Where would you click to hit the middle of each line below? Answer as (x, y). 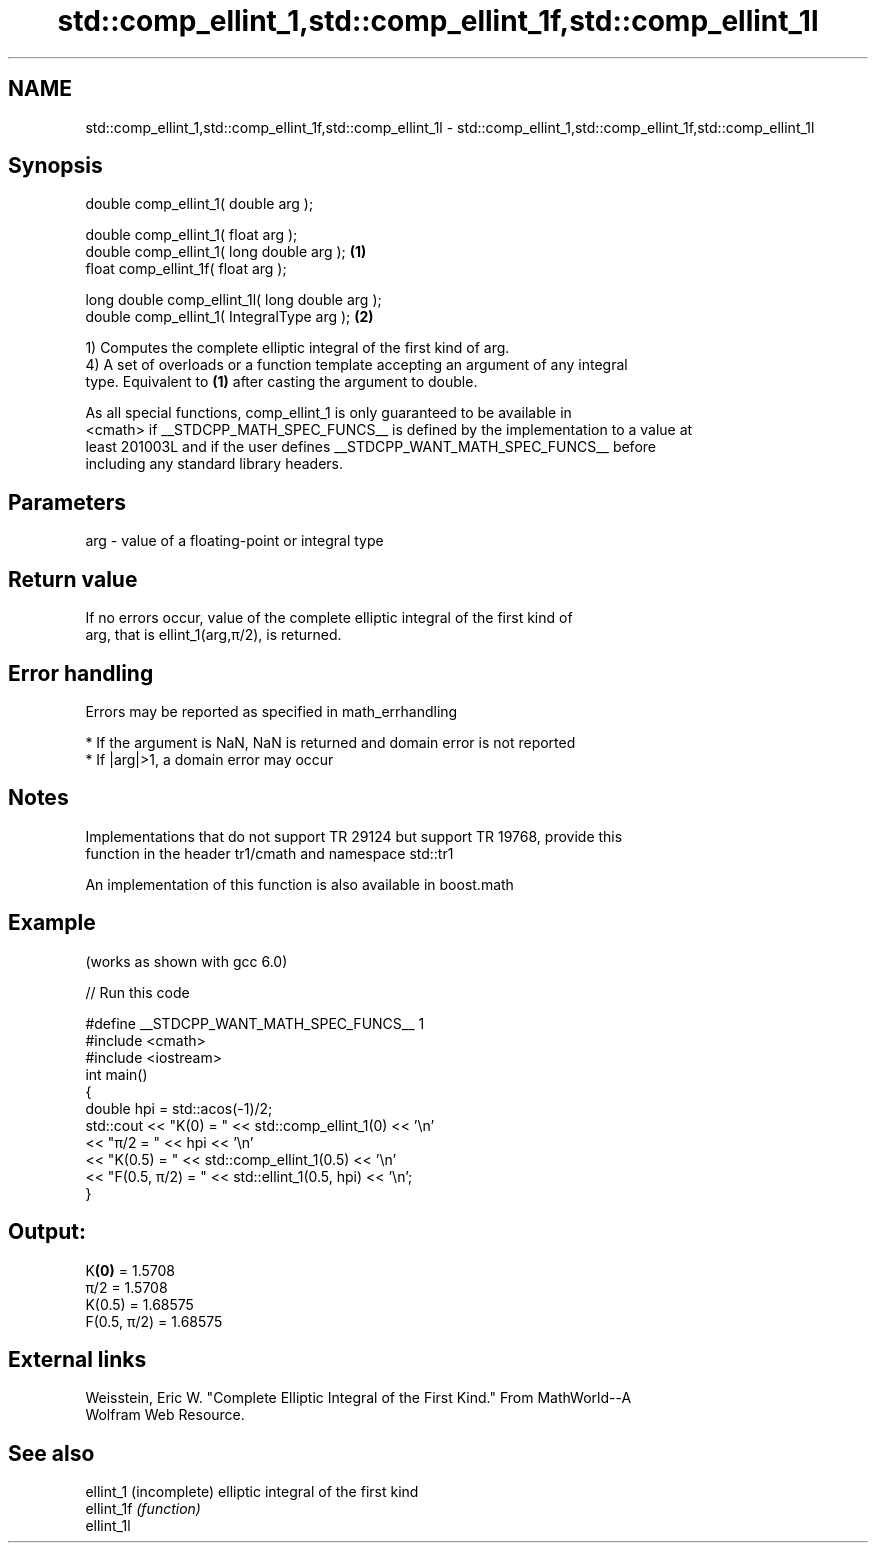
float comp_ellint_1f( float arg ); (186, 269)
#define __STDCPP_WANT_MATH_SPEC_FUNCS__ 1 (255, 1023)
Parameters (67, 502)
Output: (47, 1232)
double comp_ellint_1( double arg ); (199, 204)
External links (77, 1359)
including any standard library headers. (214, 464)
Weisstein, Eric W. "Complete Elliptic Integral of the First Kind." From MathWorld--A (358, 1398)
